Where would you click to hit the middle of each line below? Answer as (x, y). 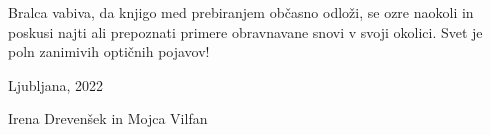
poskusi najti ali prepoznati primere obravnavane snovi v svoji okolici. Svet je (245, 31)
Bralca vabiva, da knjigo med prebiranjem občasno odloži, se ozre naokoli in (241, 12)
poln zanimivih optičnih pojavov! (109, 51)
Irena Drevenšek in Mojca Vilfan (108, 118)
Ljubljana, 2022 (56, 84)
